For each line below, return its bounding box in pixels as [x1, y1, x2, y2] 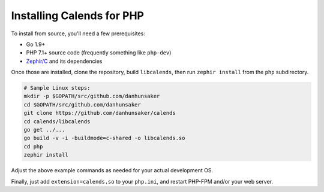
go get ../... [23, 126, 65, 133]
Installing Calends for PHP [11, 9, 144, 22]
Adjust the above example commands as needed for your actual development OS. [11, 167, 213, 174]
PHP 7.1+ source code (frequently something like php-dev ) [26, 49, 172, 56]
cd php [23, 143, 43, 150]
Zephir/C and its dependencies [26, 57, 103, 65]
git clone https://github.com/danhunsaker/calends [23, 109, 176, 117]
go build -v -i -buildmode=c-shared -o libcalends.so [23, 135, 185, 142]
